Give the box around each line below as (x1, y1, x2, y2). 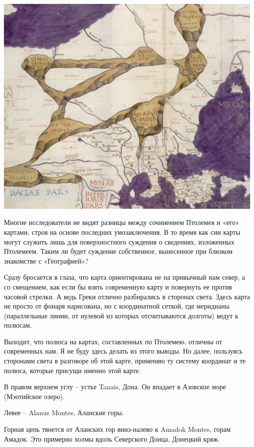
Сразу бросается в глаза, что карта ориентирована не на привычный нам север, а (4, 272, 245, 282)
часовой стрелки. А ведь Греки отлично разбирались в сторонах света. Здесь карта (4, 291, 250, 301)
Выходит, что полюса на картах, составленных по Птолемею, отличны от (4, 336, 222, 346)
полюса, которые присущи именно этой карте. (4, 365, 141, 375)
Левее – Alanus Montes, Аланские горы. (4, 407, 124, 418)
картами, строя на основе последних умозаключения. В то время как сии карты (4, 226, 241, 237)
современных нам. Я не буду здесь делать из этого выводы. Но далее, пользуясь (4, 346, 243, 356)
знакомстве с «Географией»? (4, 255, 89, 266)
